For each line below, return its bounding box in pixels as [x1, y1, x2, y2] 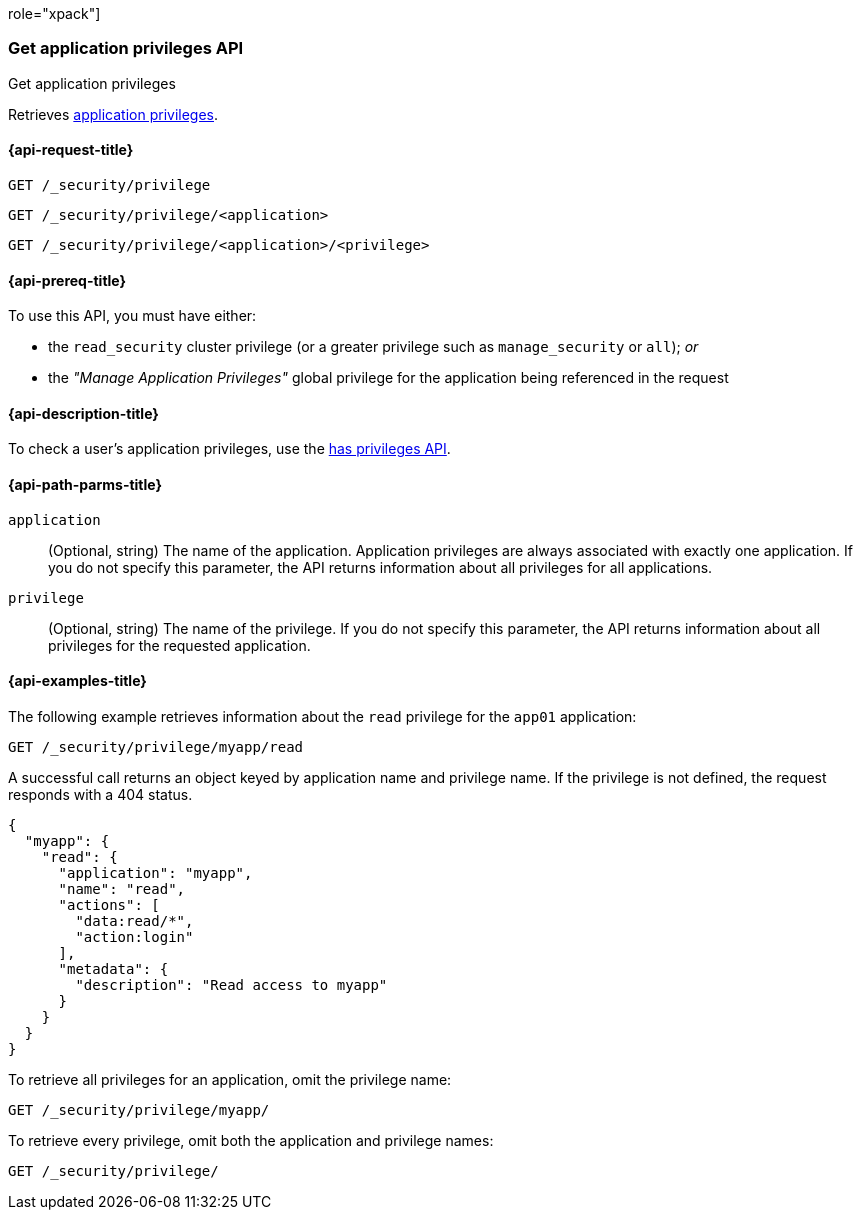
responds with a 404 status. [8, 785, 193, 803]
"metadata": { [58, 960, 169, 977]
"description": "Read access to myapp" [75, 976, 388, 993]
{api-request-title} [8, 141, 134, 159]
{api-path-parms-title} [8, 476, 163, 494]
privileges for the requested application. [48, 636, 311, 654]
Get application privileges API [8, 38, 244, 59]
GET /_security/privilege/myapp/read [8, 738, 304, 755]
